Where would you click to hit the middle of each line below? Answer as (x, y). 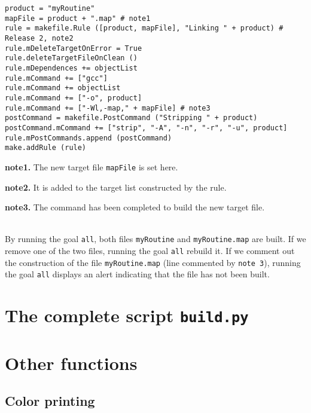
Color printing (50, 401)
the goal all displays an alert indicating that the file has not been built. (137, 274)
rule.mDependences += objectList (71, 68)
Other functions (71, 362)
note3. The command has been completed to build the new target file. (135, 207)
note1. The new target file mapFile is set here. (92, 166)
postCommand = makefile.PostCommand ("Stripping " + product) (131, 118)
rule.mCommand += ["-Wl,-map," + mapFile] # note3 (108, 108)
